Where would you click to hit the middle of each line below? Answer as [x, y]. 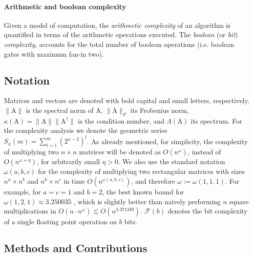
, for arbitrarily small [68, 161]
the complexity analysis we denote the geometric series [86, 130]
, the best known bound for [143, 192]
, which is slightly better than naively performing [147, 201]
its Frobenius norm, [159, 110]
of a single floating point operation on [61, 222]
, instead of [204, 152]
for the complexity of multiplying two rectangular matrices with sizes [141, 171]
